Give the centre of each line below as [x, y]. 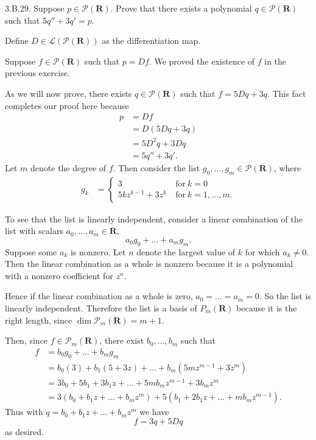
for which [262, 251]
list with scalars [34, 231]
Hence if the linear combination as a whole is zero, [99, 296]
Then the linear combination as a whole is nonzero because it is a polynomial [149, 264]
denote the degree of [68, 167]
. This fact [286, 93]
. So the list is [285, 296]
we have [154, 412]
